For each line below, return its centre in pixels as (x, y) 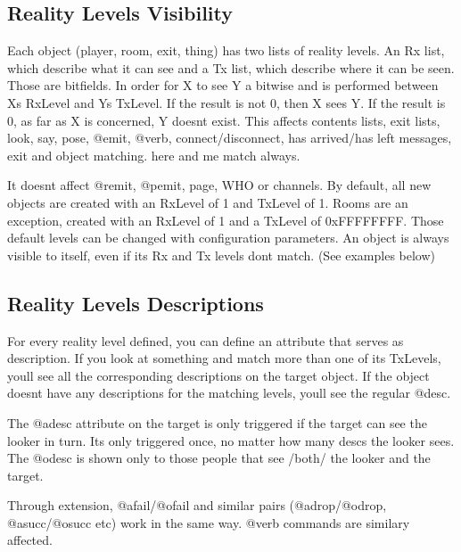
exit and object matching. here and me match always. (154, 155)
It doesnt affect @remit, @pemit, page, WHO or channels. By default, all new (219, 185)
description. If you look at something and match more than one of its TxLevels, (224, 358)
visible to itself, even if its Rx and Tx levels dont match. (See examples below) (222, 255)
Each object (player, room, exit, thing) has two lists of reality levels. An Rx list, (226, 50)
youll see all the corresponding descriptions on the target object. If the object (218, 375)
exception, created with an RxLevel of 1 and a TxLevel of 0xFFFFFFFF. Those (226, 220)
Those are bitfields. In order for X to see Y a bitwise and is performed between (223, 85)
